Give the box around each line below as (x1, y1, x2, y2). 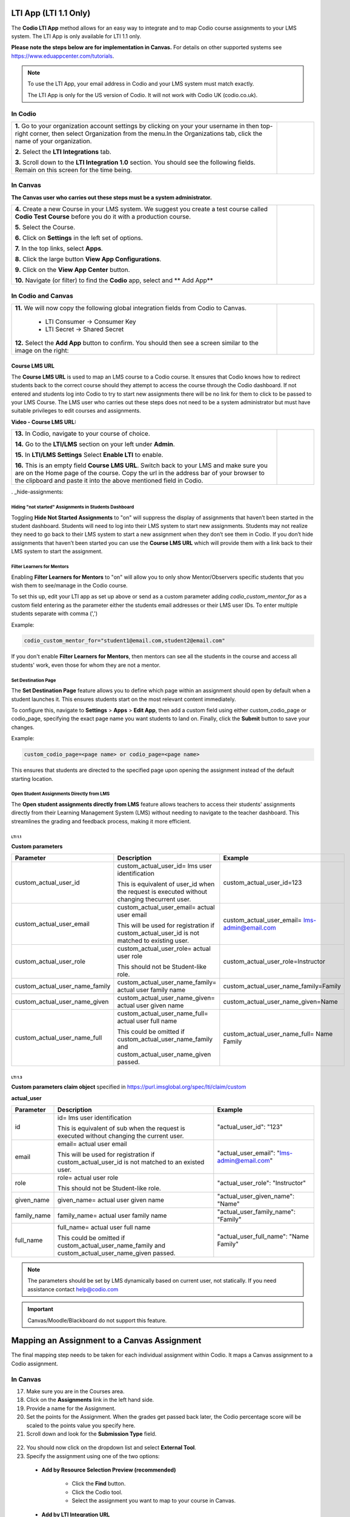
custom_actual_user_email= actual (117, 903, 215, 911)
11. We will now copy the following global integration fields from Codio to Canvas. (15, 303, 247, 312)
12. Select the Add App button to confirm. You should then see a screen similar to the (15, 339, 259, 347)
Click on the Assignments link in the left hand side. (26, 1396, 154, 1404)
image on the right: (15, 346, 69, 354)
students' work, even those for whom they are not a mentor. (11, 661, 160, 669)
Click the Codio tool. (71, 1488, 123, 1496)
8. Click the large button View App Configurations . (15, 255, 162, 263)
